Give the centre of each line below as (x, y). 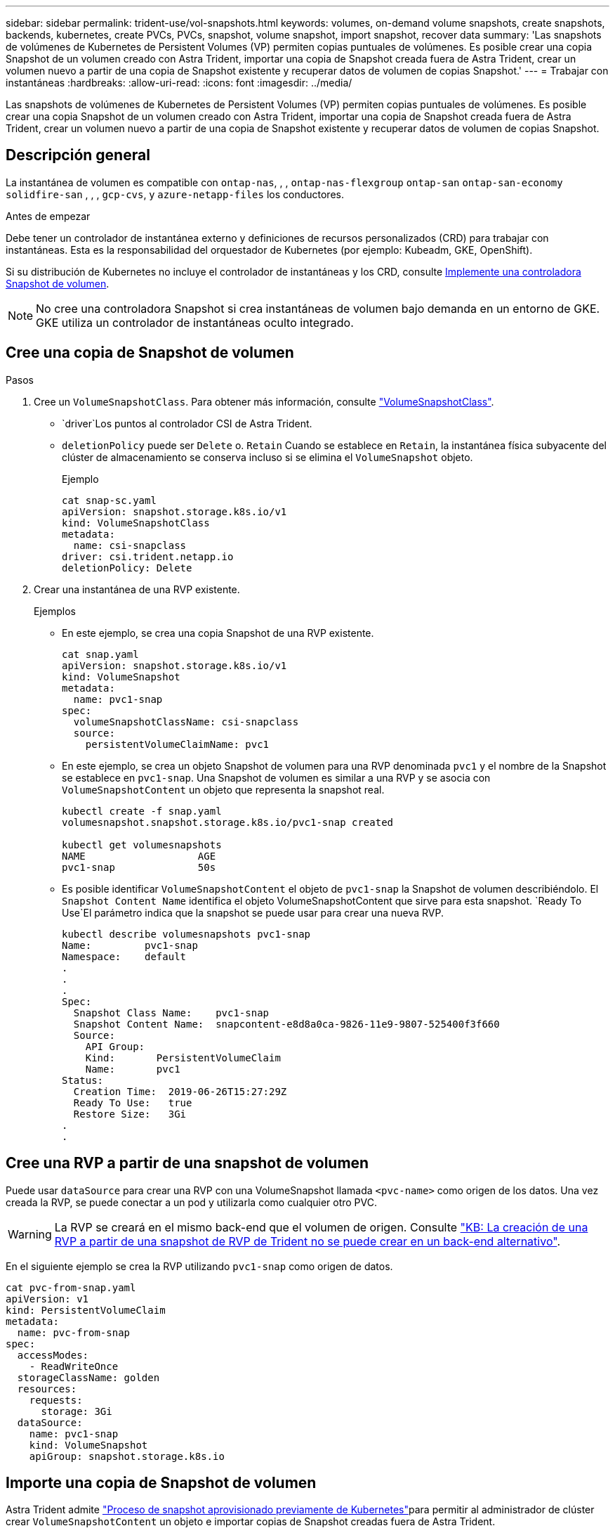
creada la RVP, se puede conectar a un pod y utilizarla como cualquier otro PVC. (191, 1202)
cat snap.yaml (100, 654)
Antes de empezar (48, 216)
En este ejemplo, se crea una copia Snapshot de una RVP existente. (218, 633)
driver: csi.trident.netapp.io (148, 556)
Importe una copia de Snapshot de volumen (161, 1482)
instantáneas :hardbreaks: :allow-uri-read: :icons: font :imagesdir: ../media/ (179, 83)
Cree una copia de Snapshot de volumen (150, 353)
